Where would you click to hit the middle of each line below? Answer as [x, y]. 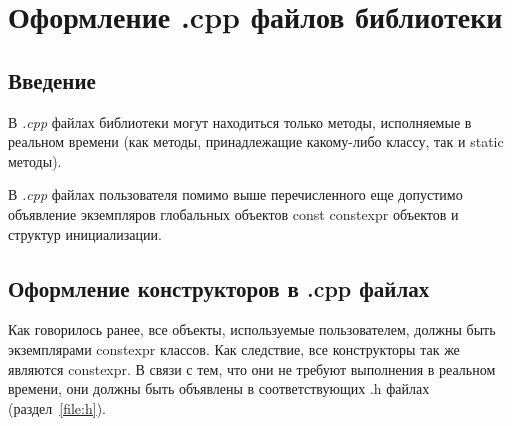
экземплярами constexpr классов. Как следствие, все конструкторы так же [234, 348]
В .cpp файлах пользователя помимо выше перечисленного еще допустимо [235, 194]
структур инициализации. [85, 233]
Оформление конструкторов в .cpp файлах [219, 287]
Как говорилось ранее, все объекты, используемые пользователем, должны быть [252, 329]
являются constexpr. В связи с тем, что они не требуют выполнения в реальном [252, 368]
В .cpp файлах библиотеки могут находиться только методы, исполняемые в [240, 121]
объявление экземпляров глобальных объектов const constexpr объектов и [233, 213]
